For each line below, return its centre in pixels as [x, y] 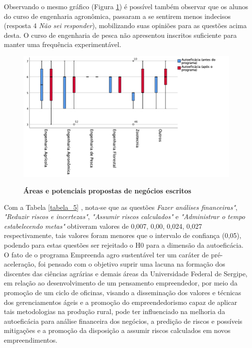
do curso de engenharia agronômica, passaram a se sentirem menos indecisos [118, 16]
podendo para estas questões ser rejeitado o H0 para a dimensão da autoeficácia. [124, 245]
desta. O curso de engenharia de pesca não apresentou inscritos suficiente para [120, 35]
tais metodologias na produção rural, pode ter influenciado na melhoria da [115, 311]
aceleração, [20, 264]
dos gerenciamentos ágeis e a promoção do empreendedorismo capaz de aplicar [121, 302]
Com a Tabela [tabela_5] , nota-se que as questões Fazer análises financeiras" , [121, 207]
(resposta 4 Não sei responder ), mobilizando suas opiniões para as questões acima [125, 25]
